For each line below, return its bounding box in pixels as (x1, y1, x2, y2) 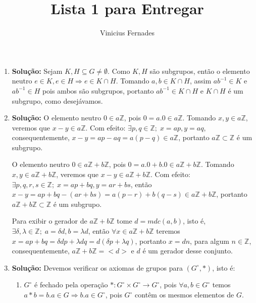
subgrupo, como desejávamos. (12, 95, 103, 106)
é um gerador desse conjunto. (142, 245, 233, 256)
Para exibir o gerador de (12, 215, 87, 226)
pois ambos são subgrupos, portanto (42, 85, 154, 96)
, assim (189, 75, 212, 86)
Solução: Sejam (12, 65, 63, 76)
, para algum (190, 235, 229, 246)
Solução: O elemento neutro (12, 112, 101, 123)
